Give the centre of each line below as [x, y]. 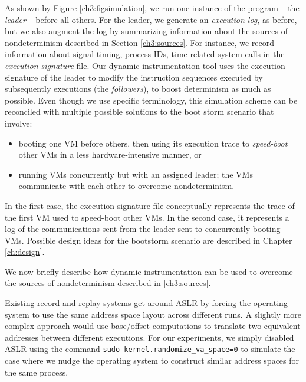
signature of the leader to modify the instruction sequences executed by [134, 77]
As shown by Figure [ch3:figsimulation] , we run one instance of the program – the [152, 8]
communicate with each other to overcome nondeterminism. [126, 186]
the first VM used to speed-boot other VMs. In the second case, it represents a [147, 217]
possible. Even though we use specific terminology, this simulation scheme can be [151, 100]
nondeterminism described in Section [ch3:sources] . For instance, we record [139, 42]
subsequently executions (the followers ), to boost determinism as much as [138, 89]
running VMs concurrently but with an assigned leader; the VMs [136, 174]
